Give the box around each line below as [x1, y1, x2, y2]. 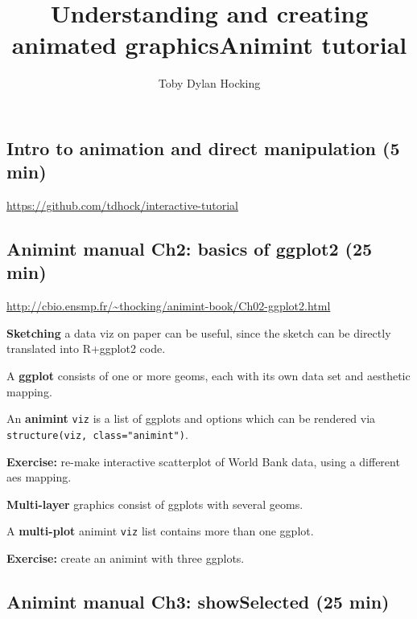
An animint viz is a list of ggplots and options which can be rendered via [6, 410, 376, 427]
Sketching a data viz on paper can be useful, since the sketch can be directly [6, 324, 391, 341]
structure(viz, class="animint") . [6, 425, 188, 442]
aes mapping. [6, 469, 72, 486]
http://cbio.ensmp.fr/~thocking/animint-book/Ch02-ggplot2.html [6, 297, 331, 314]
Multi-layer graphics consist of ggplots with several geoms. [6, 495, 303, 512]
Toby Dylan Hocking [158, 75, 261, 92]
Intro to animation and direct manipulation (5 [6, 135, 400, 160]
